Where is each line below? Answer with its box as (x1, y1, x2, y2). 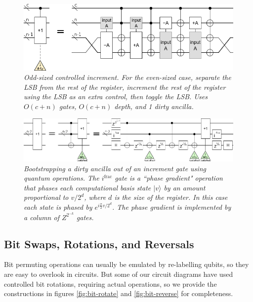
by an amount (164, 182, 206, 192)
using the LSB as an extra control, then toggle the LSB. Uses (24, 91, 208, 102)
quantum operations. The (24, 173, 99, 183)
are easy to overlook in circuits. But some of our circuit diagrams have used (4, 269, 233, 279)
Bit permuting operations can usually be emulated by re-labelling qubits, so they (4, 259, 249, 269)
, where (84, 192, 106, 202)
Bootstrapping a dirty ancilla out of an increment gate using (24, 163, 206, 173)
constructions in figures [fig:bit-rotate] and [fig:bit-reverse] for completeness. (4, 288, 233, 299)
